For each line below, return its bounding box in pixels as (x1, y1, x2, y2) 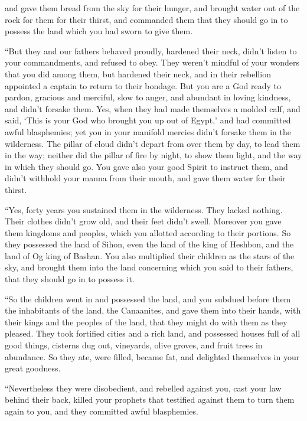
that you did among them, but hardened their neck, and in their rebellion (5, 67, 271, 80)
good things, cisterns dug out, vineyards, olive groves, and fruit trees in (5, 339, 263, 351)
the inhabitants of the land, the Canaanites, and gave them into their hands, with (5, 304, 301, 316)
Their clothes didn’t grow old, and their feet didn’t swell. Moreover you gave (5, 215, 282, 227)
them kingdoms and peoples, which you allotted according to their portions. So (5, 226, 291, 239)
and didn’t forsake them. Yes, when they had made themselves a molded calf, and (5, 102, 301, 115)
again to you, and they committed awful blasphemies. (5, 405, 198, 417)
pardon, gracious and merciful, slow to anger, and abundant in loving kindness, (5, 91, 291, 103)
